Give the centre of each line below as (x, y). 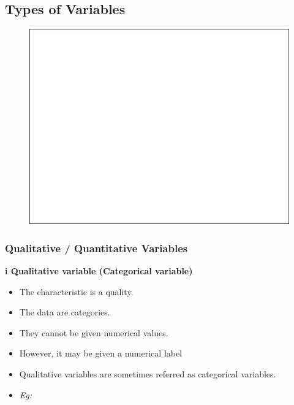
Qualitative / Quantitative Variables (96, 248)
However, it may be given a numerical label (101, 353)
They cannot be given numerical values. (94, 332)
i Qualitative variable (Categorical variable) (99, 271)
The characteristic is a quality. (76, 291)
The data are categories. (65, 312)
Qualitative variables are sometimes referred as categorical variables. (148, 373)
